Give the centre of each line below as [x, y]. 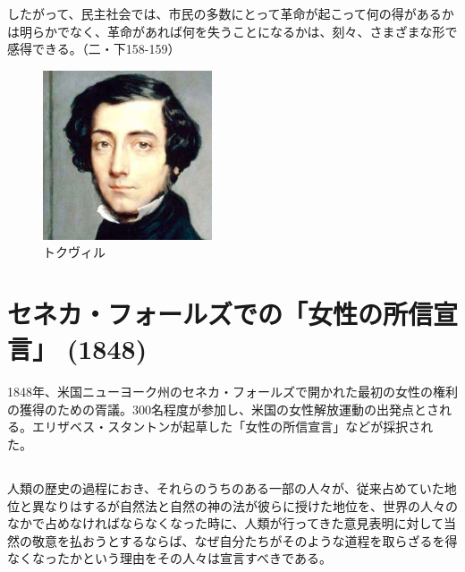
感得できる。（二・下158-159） [94, 49]
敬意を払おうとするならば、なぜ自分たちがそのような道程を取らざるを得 [245, 540]
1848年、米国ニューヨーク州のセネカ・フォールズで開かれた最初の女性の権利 [232, 392]
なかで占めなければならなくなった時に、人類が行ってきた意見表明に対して [226, 523]
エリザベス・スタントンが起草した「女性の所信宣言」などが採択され [232, 427]
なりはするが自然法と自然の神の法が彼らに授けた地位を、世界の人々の [251, 505]
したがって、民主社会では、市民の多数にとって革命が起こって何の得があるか [231, 13]
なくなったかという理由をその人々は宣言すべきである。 [169, 558]
